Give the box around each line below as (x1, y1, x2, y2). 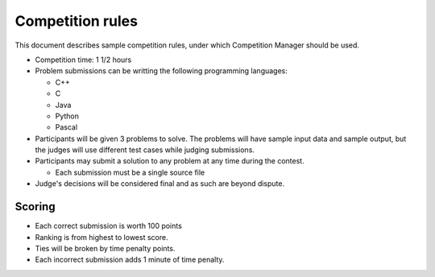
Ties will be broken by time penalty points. (35, 243, 176, 253)
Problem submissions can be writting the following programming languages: (35, 66, 288, 76)
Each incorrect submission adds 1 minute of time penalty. (35, 254, 225, 265)
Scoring (14, 200, 56, 213)
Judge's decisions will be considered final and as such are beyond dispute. (35, 179, 285, 188)
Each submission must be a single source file (55, 167, 205, 177)
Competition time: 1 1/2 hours (35, 55, 132, 64)
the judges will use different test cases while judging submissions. (35, 145, 255, 155)
